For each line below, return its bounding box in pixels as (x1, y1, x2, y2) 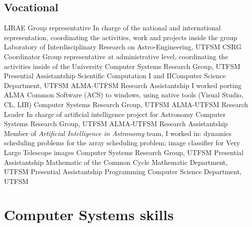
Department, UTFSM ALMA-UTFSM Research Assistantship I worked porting (4, 80, 242, 90)
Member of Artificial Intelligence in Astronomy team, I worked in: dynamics (4, 128, 232, 138)
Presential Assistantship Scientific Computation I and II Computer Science (4, 70, 226, 81)
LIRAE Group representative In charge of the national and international (4, 23, 221, 33)
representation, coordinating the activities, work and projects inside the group (4, 32, 237, 42)
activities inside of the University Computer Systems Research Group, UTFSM (4, 61, 241, 71)
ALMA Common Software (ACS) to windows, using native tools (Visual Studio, (4, 90, 244, 100)
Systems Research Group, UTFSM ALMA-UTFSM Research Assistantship (4, 118, 228, 129)
